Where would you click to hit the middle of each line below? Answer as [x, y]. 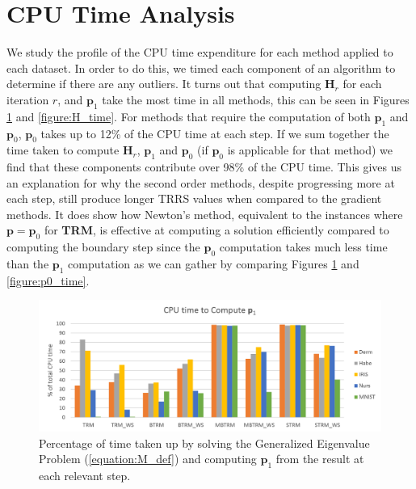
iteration [28, 99]
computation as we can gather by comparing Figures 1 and [214, 264]
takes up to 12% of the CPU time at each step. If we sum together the [215, 133]
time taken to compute [63, 150]
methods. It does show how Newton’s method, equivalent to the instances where [205, 214]
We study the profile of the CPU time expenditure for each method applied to [200, 52]
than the [28, 264]
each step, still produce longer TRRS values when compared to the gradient [194, 198]
